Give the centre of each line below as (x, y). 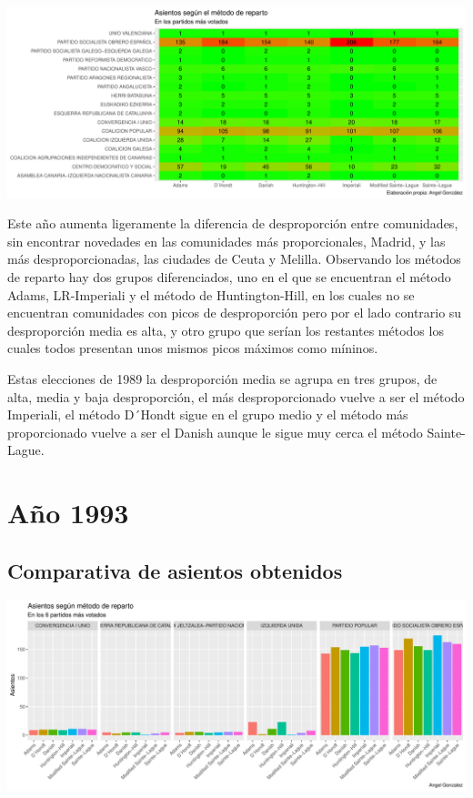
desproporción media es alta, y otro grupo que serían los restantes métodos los (226, 330)
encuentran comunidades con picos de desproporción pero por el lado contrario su (235, 313)
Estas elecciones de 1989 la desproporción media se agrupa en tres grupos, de (222, 379)
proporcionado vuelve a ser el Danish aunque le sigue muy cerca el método (215, 432)
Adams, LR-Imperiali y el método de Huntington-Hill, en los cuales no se (211, 294)
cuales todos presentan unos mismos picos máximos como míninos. (193, 348)
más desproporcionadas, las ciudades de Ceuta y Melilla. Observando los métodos (234, 259)
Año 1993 (68, 513)
